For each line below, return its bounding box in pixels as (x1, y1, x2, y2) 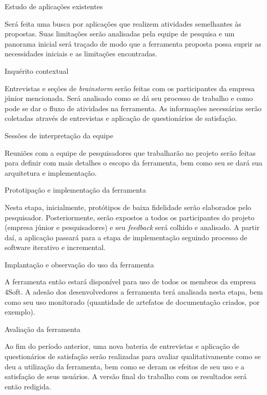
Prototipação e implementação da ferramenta (5, 184, 147, 195)
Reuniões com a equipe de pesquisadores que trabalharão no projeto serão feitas (5, 147, 256, 158)
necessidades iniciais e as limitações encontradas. (5, 48, 157, 59)
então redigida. (5, 381, 51, 391)
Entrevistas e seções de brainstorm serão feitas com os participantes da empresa (5, 82, 255, 93)
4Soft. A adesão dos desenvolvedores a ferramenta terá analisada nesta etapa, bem (5, 286, 263, 297)
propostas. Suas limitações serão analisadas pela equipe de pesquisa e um (5, 28, 235, 39)
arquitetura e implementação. (5, 167, 97, 178)
